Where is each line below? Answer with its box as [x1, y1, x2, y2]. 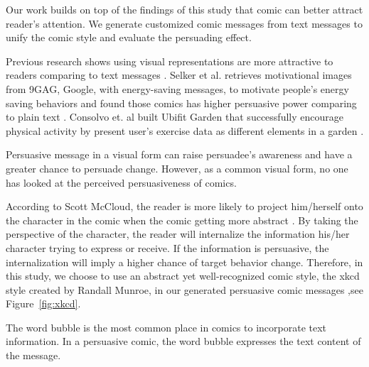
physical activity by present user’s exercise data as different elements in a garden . [6, 123, 364, 138]
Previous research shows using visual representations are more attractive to [6, 53, 333, 68]
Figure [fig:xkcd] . [6, 296, 81, 311]
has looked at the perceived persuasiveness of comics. [6, 175, 237, 190]
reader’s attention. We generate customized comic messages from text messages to [6, 16, 363, 31]
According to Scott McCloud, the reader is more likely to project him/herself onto [6, 199, 363, 214]
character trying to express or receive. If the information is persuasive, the [6, 240, 329, 255]
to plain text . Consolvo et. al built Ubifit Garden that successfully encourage [6, 109, 343, 124]
